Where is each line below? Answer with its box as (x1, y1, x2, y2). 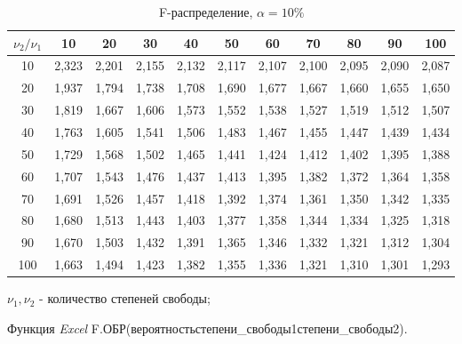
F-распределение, (158, 3, 253, 20)
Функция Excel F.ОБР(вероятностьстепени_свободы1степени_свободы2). (7, 318, 408, 337)
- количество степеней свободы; (39, 289, 211, 308)
